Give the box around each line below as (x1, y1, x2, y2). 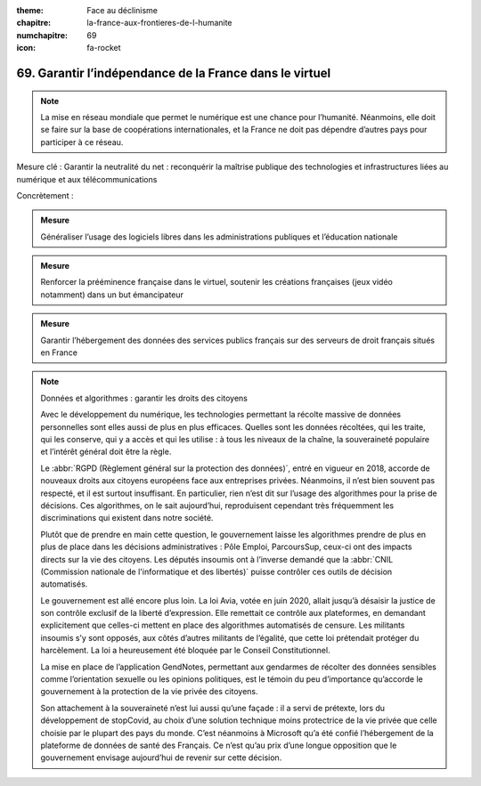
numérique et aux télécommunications (16, 174, 158, 184)
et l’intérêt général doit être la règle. (40, 446, 172, 458)
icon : (16, 43, 37, 53)
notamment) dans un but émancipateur (40, 289, 184, 300)
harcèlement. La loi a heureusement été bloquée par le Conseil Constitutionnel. (40, 645, 330, 656)
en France (40, 347, 77, 358)
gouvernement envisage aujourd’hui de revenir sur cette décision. (40, 752, 282, 763)
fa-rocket (86, 43, 121, 53)
